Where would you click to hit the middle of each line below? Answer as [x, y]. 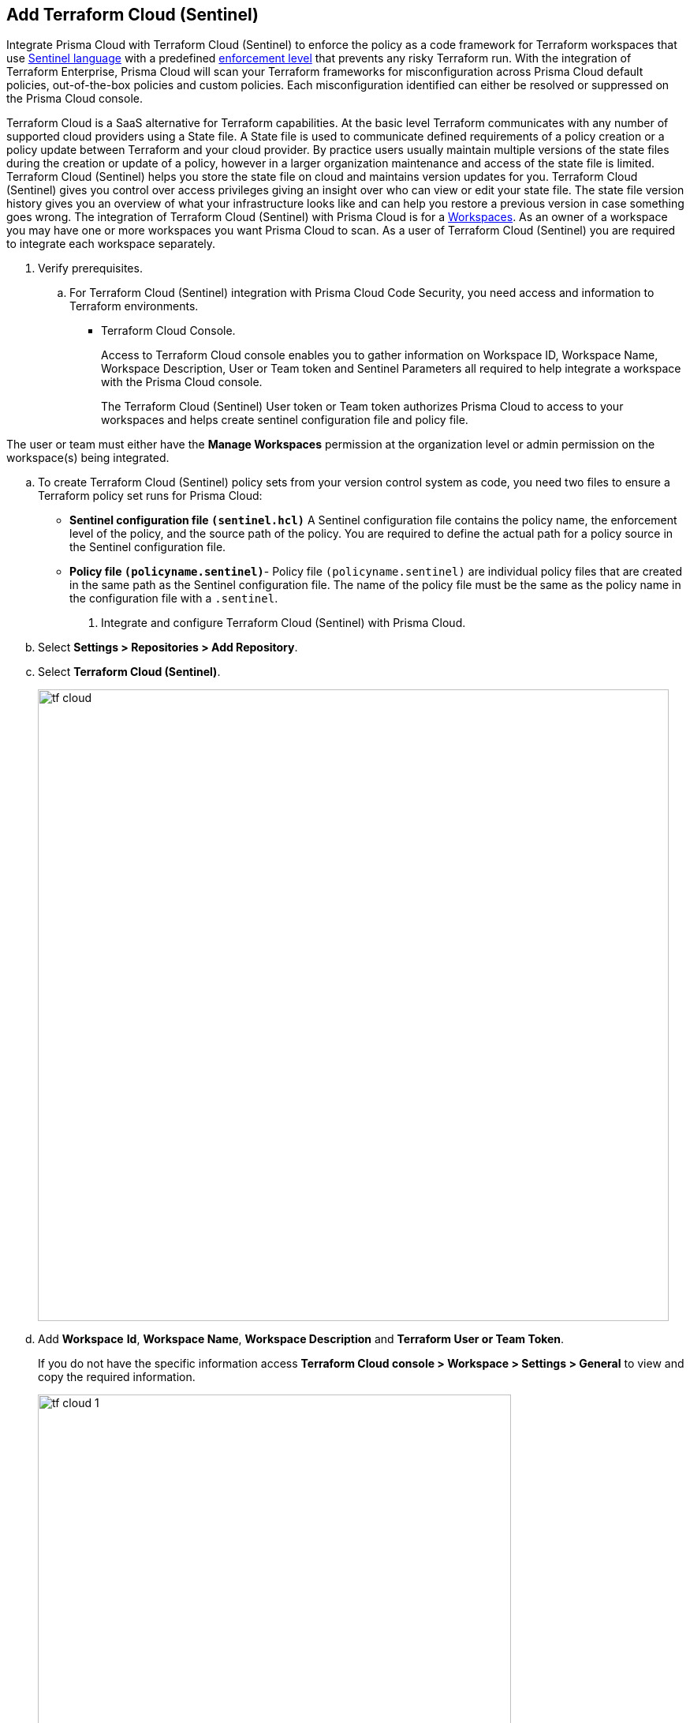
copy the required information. [117, 1377]
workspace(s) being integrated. [88, 458]
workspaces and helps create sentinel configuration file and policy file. [285, 420]
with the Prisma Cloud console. [182, 382]
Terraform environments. [134, 306]
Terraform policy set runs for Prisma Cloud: [150, 496]
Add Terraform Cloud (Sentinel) [132, 15]
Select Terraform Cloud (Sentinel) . [129, 672]
